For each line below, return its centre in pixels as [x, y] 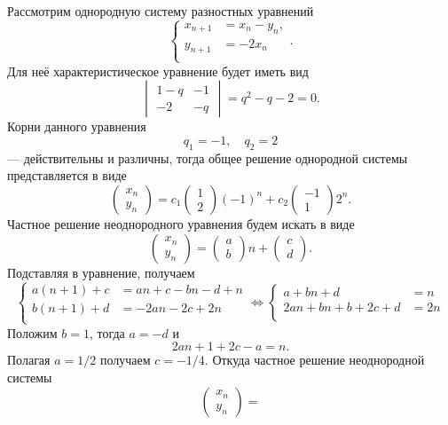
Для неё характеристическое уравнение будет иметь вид [158, 71]
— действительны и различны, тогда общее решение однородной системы [208, 157]
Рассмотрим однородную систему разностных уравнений [161, 11]
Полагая [29, 360]
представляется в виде [67, 175]
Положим [32, 332]
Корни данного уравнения [77, 126]
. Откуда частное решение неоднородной [314, 360]
